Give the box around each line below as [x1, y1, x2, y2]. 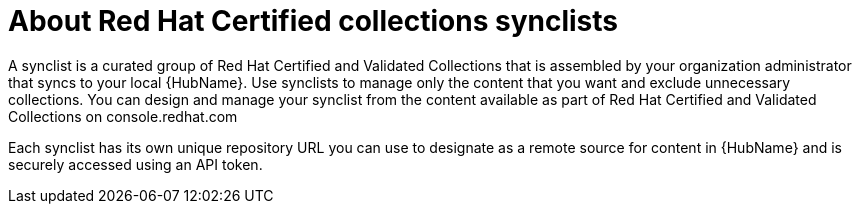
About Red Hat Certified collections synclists [8, 4, 618, 38]
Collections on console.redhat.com [8, 107, 238, 125]
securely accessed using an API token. [8, 155, 263, 173]
